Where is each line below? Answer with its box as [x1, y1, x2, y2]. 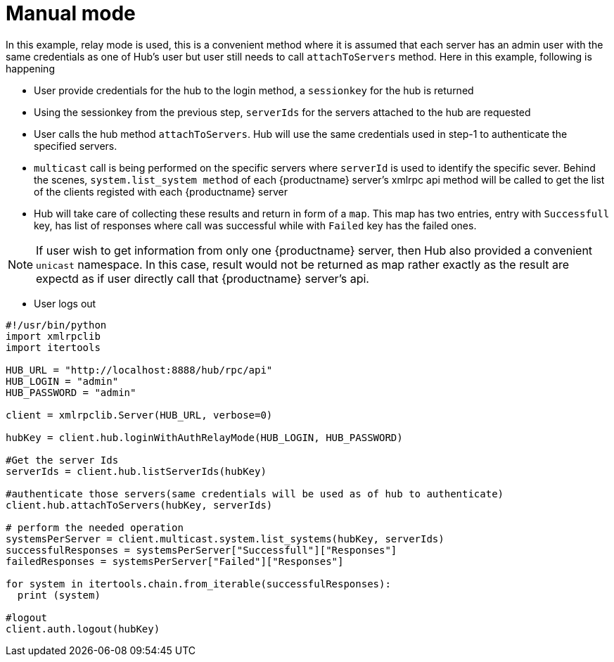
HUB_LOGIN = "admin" [6, 375, 119, 387]
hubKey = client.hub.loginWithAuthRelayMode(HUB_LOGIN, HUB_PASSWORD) [6, 431, 403, 443]
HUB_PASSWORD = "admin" [6, 386, 136, 398]
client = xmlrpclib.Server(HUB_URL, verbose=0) [6, 409, 273, 421]
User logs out [34, 297, 96, 310]
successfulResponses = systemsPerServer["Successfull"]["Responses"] [6, 544, 397, 556]
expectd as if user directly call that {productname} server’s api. [36, 271, 369, 286]
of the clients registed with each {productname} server [34, 185, 288, 198]
